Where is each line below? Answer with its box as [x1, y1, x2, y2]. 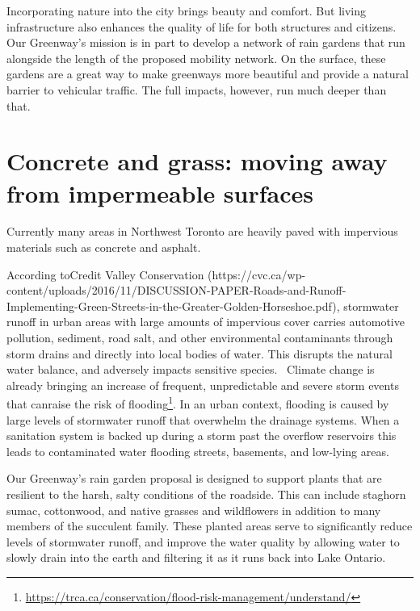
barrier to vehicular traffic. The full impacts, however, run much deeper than [6, 81, 387, 98]
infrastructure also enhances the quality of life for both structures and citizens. [6, 18, 397, 35]
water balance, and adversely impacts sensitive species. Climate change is [6, 361, 375, 378]
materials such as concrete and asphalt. [6, 239, 201, 256]
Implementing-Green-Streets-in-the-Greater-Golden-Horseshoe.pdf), [6, 297, 340, 314]
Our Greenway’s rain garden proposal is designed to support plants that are [6, 470, 382, 487]
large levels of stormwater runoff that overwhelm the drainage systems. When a [6, 411, 400, 428]
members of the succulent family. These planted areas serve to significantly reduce [6, 517, 413, 534]
